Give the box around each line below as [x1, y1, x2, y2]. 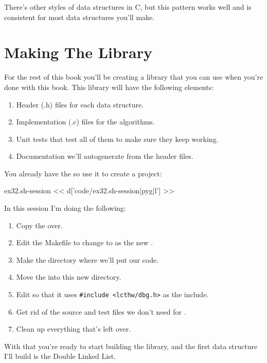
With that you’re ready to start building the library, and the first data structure [4, 340, 258, 351]
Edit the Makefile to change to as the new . [16, 237, 153, 248]
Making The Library [4, 42, 153, 63]
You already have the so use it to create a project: [4, 168, 162, 178]
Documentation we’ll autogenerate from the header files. [16, 151, 193, 161]
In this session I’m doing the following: [4, 203, 126, 213]
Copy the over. [16, 220, 63, 230]
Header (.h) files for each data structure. [16, 99, 144, 110]
